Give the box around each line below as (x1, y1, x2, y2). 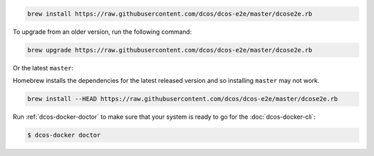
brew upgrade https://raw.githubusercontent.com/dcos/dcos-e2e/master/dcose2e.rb (27, 46, 313, 54)
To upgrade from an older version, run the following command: (12, 28, 192, 36)
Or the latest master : (12, 64, 74, 72)
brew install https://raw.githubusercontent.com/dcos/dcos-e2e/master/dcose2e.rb (27, 10, 313, 17)
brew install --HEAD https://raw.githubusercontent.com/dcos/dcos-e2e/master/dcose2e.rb (27, 95, 339, 103)
